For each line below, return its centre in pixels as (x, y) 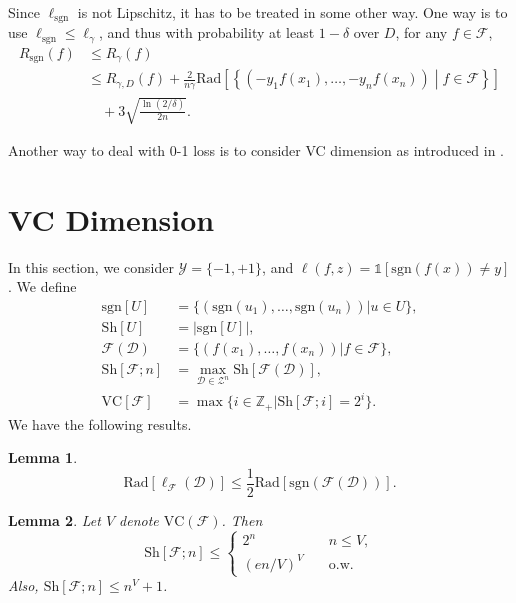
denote (139, 520)
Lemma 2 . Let (54, 520)
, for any (421, 32)
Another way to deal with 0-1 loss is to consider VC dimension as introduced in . (256, 150)
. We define (42, 286)
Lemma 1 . (43, 457)
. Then (242, 520)
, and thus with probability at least (206, 32)
